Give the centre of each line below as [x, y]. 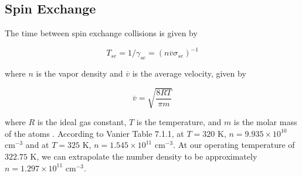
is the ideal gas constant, [82, 122]
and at [37, 145]
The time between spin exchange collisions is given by [101, 33]
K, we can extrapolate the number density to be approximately [144, 156]
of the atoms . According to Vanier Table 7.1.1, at [94, 133]
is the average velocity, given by [189, 73]
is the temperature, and [179, 122]
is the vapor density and [79, 73]
